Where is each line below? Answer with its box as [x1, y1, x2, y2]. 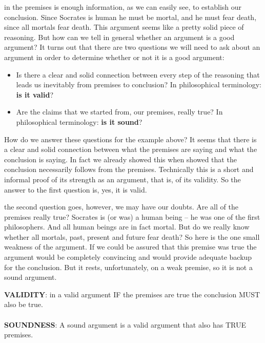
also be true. [4, 299, 43, 310]
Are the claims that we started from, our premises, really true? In [16, 106, 223, 117]
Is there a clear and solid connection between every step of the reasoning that [16, 69, 260, 80]
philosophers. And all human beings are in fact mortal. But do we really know [4, 221, 250, 232]
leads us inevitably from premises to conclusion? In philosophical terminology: [16, 79, 261, 90]
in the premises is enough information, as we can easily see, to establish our [4, 2, 242, 12]
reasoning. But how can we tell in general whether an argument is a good [4, 31, 235, 42]
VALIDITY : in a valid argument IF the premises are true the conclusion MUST [4, 289, 260, 299]
